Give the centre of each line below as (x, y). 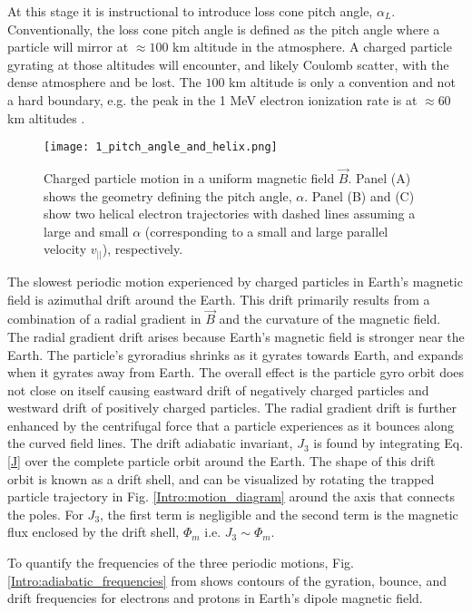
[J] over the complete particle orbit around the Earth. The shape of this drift (221, 461)
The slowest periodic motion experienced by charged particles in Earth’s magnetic (235, 281)
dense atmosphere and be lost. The (104, 82)
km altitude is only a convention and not (342, 82)
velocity (65, 249)
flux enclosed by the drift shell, (93, 532)
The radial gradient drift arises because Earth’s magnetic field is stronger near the (236, 336)
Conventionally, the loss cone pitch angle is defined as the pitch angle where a (224, 29)
